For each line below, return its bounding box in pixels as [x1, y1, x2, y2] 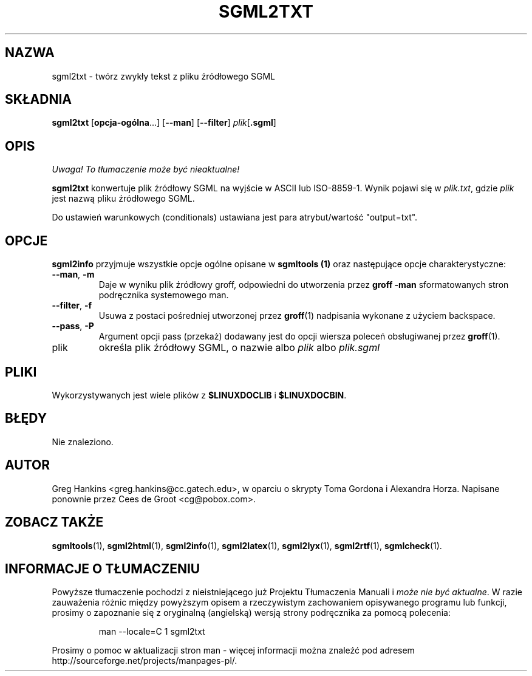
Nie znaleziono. [52, 436, 114, 447]
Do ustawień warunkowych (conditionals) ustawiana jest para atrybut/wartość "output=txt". [52, 212, 418, 223]
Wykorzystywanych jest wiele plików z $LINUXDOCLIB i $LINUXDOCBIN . [52, 389, 347, 400]
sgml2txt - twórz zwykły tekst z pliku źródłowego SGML [52, 70, 276, 81]
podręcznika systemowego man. [98, 290, 229, 301]
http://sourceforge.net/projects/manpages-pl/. [52, 655, 237, 666]
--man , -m [52, 269, 95, 280]
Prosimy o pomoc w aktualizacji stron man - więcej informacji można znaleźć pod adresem [52, 645, 415, 656]
